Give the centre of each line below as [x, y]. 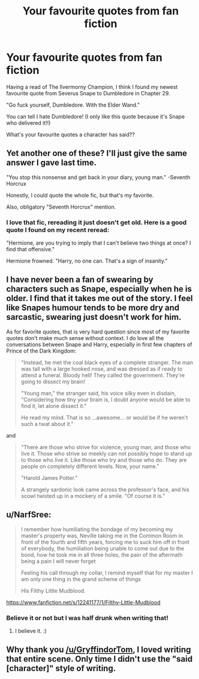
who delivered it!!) [28, 123]
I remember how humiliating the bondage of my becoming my [97, 529]
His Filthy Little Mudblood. [53, 591]
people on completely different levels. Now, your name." [90, 466]
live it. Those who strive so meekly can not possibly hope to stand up [106, 453]
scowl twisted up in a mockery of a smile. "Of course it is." [93, 495]
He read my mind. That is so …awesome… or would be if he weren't [104, 417]
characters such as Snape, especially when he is [99, 289]
